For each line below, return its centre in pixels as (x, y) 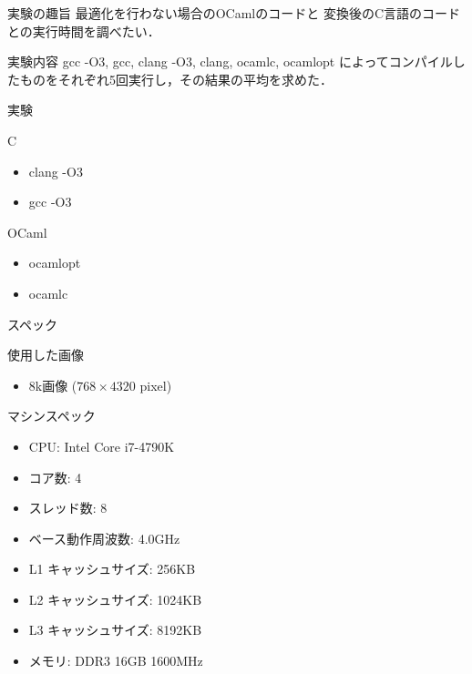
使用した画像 (46, 355)
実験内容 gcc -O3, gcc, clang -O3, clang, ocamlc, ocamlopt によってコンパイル (230, 61)
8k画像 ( (53, 385)
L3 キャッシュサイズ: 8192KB (115, 630)
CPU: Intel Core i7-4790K (102, 446)
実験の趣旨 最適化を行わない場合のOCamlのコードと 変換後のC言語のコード (234, 13)
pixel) (156, 385)
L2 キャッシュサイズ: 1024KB (115, 599)
